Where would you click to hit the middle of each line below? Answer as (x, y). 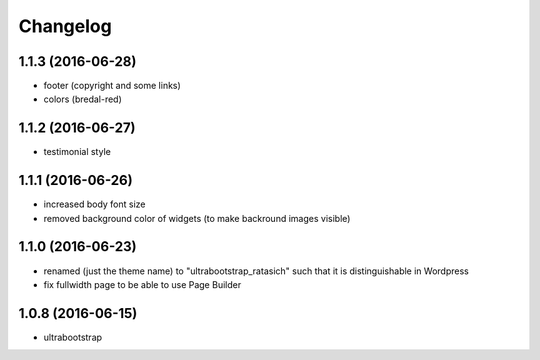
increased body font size (94, 204)
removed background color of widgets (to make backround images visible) (197, 218)
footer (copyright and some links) (112, 86)
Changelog (65, 26)
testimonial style (77, 152)
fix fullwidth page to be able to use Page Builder (142, 284)
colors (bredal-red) (82, 99)
